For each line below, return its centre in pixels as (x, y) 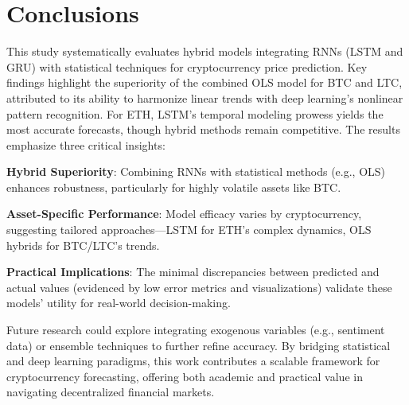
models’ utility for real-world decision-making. (119, 303)
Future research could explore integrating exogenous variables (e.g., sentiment (196, 330)
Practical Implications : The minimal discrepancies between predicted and (193, 272)
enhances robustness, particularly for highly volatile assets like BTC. (174, 187)
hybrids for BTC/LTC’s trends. (83, 245)
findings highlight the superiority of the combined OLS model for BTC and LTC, (204, 82)
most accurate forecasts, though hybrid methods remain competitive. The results (203, 129)
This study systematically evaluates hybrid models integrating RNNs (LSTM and (205, 51)
